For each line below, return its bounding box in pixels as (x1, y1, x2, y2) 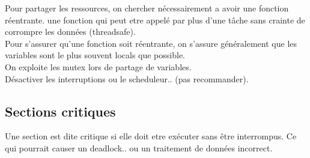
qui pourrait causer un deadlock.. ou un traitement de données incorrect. (5, 141, 273, 154)
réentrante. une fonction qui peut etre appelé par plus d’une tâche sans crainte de (5, 13, 305, 26)
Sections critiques (5, 102, 116, 120)
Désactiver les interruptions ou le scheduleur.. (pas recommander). (5, 72, 249, 85)
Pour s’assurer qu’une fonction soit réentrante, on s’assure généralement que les (5, 37, 297, 49)
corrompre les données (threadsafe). (5, 25, 136, 38)
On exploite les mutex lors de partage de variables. (5, 60, 192, 73)
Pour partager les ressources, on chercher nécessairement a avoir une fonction (5, 2, 289, 14)
